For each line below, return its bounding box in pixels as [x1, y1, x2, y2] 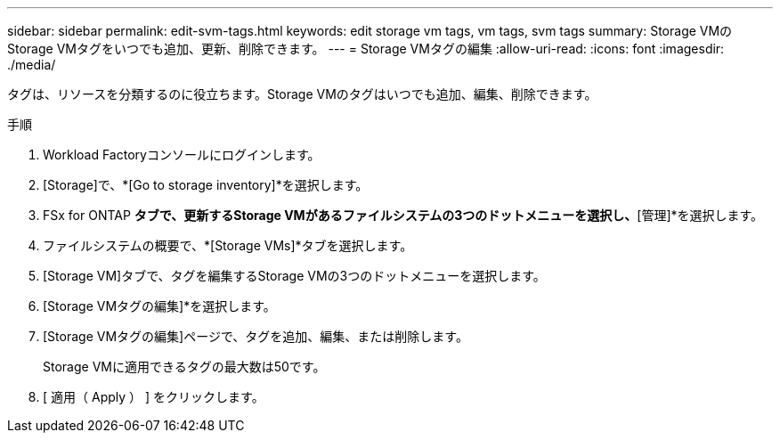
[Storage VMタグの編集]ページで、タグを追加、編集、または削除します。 [43, 329, 468, 344]
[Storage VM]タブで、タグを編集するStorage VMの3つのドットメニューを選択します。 [43, 268, 546, 283]
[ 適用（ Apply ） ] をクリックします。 [43, 389, 264, 404]
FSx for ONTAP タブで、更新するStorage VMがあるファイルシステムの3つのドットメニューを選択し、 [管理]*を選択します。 [43, 208, 764, 223]
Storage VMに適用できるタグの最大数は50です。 [43, 359, 326, 374]
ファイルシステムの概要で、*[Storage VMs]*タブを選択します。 [43, 238, 413, 253]
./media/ [7, 57, 56, 72]
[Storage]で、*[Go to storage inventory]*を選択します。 [43, 177, 369, 192]
